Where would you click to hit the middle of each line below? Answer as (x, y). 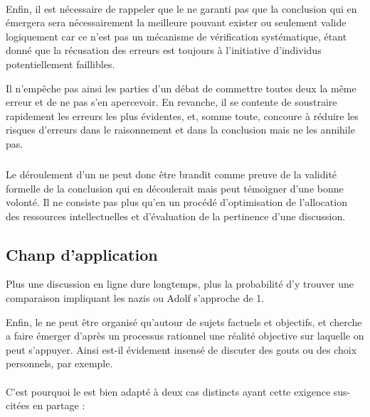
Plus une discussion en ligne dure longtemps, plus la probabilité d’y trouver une (180, 284)
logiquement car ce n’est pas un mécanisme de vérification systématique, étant (176, 36)
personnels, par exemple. (59, 363)
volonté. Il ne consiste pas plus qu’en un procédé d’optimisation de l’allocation (176, 202)
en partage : (59, 405)
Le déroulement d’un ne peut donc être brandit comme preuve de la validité (171, 174)
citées (18, 405)
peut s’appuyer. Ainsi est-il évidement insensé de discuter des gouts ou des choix (181, 349)
